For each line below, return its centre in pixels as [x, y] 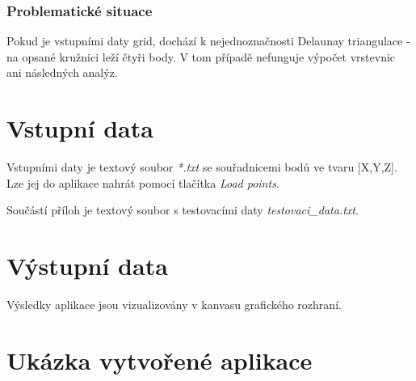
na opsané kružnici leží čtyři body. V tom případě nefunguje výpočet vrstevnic [201, 56]
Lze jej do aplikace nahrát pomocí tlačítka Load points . [143, 182]
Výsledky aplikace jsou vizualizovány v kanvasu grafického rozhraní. [174, 305]
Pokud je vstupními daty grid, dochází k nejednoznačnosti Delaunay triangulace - [208, 41]
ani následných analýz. [62, 72]
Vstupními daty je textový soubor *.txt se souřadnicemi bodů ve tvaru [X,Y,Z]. [202, 167]
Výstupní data [87, 266]
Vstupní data [80, 128]
